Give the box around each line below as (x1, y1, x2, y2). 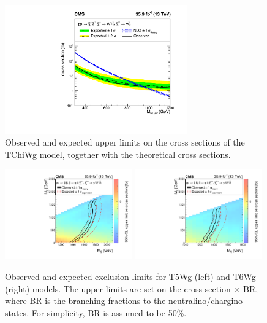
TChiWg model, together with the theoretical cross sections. (5, 147, 231, 160)
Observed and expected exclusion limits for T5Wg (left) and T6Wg (5, 270, 256, 282)
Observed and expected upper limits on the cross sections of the (5, 136, 245, 149)
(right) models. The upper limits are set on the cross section (5, 282, 231, 295)
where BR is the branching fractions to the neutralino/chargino (5, 294, 243, 307)
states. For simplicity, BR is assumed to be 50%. (5, 306, 187, 319)
